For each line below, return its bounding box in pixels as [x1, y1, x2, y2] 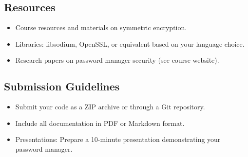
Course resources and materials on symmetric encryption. [15, 22, 187, 33]
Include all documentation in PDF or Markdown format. [15, 118, 185, 128]
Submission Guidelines [4, 79, 120, 94]
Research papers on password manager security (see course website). [15, 55, 219, 65]
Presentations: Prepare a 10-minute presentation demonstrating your [15, 134, 221, 144]
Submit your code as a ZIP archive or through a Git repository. [15, 102, 205, 112]
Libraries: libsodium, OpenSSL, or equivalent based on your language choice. [15, 38, 245, 49]
